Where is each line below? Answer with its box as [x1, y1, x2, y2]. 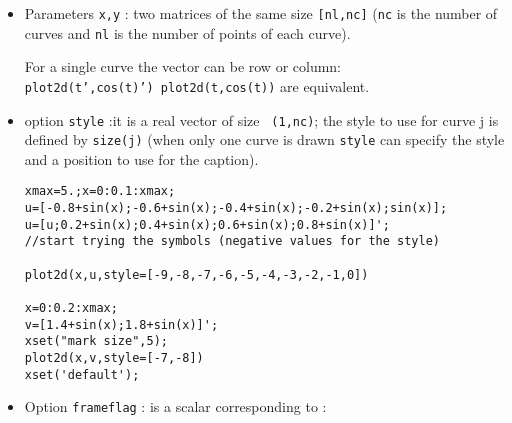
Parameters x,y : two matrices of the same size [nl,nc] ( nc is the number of [24, 3, 498, 23]
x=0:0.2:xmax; [24, 301, 118, 316]
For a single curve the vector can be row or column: [24, 56, 342, 77]
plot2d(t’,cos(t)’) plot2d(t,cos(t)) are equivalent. [24, 75, 370, 96]
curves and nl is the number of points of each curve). [24, 22, 351, 43]
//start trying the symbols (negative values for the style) [24, 234, 441, 249]
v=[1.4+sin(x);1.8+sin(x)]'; [24, 317, 219, 332]
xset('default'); [24, 367, 140, 382]
